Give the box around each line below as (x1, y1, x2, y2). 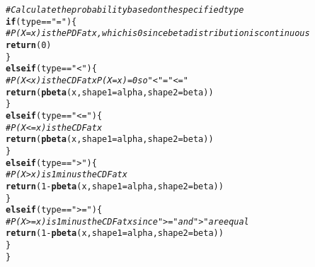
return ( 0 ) (6, 40, 52, 50)
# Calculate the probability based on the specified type (6, 5, 244, 15)
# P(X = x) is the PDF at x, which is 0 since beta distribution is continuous (6, 28, 310, 39)
